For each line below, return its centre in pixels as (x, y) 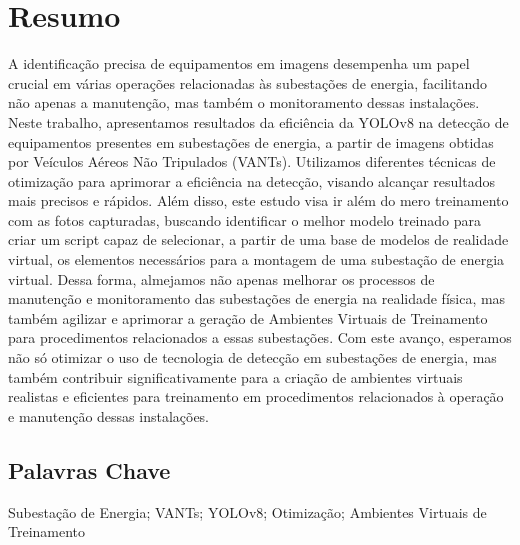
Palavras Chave (89, 469)
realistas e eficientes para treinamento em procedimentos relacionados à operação (256, 396)
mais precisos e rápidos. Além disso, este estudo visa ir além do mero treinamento (258, 200)
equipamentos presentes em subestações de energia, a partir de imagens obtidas (251, 141)
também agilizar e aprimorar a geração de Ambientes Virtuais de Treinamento (248, 317)
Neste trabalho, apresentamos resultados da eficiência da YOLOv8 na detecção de (258, 121)
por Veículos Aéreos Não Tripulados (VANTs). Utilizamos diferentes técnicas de (252, 161)
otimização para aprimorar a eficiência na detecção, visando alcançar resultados (251, 180)
